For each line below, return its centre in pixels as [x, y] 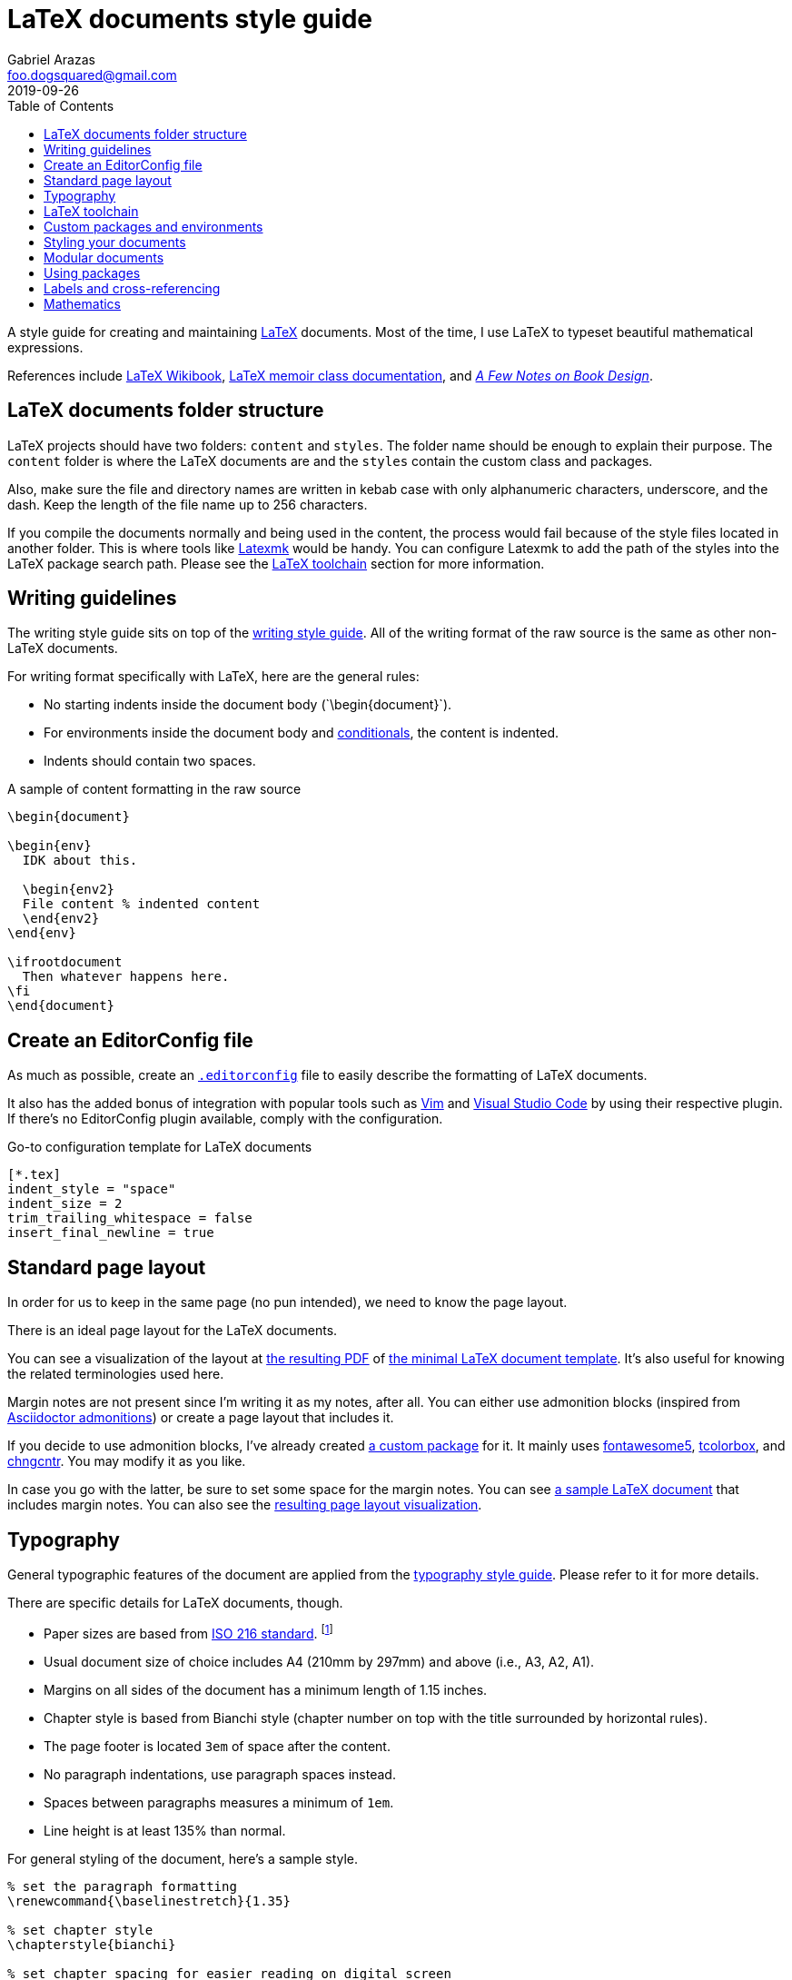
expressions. [45, 347]
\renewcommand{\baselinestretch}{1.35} [149, 1901]
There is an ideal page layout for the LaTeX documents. [173, 1331]
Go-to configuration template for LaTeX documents [160, 1147]
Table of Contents [61, 105]
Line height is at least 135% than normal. [165, 1830]
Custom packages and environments [153, 226]
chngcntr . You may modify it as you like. [127, 1461]
